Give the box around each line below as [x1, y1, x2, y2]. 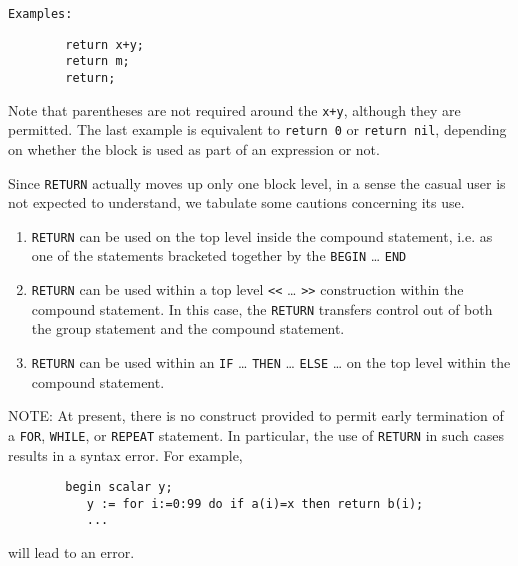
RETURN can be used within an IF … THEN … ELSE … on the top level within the [31, 352, 511, 372]
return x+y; [65, 37, 145, 52]
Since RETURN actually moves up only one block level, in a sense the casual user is [8, 172, 506, 193]
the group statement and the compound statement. [31, 318, 345, 339]
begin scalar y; [65, 480, 173, 495]
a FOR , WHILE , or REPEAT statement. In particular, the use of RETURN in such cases [8, 424, 505, 445]
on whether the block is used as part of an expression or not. [8, 138, 380, 159]
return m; [65, 54, 130, 69]
